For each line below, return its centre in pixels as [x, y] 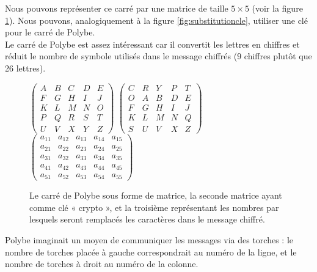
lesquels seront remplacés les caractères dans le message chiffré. [147, 219]
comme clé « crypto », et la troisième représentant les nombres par [154, 207]
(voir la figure [277, 8]
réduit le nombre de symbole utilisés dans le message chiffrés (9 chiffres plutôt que [158, 56]
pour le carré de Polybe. [50, 32]
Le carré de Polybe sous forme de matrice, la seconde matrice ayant [156, 195]
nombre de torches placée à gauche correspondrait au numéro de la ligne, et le [151, 252]
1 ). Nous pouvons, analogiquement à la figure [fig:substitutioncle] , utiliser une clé [156, 20]
